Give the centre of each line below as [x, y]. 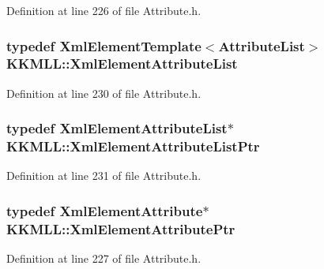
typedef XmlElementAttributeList [117, 128]
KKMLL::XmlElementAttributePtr [121, 228]
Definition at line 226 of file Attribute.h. [104, 10]
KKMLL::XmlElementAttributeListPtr [133, 146]
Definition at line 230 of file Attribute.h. [104, 93]
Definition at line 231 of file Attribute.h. [104, 176]
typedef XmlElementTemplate [104, 45]
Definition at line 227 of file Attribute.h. [104, 258]
